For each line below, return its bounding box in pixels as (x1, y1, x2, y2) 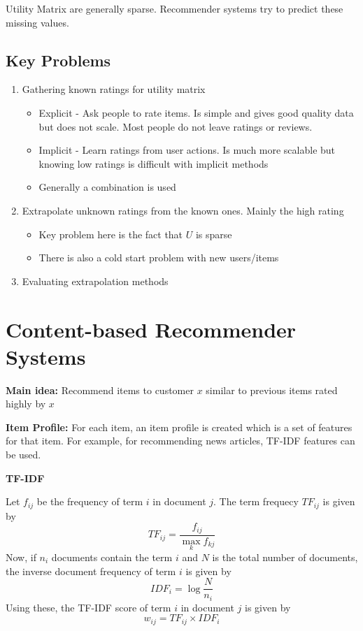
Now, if (6, 549, 36, 564)
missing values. (6, 15, 69, 29)
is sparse (195, 226, 232, 241)
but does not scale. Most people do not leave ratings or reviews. (38, 119, 313, 133)
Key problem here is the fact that (38, 226, 183, 241)
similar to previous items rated (206, 382, 338, 397)
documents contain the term (51, 549, 173, 564)
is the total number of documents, (212, 549, 358, 564)
